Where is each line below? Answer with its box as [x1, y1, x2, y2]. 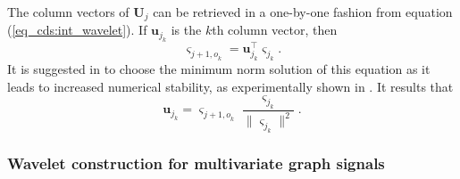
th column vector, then [212, 20, 338, 39]
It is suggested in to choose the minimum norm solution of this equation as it [7, 60, 431, 78]
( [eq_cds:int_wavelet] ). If [7, 20, 147, 39]
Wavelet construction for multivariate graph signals [7, 152, 385, 175]
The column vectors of [7, 3, 130, 20]
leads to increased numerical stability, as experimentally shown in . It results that [7, 77, 454, 95]
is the [171, 20, 202, 39]
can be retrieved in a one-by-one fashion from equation [153, 3, 453, 20]
